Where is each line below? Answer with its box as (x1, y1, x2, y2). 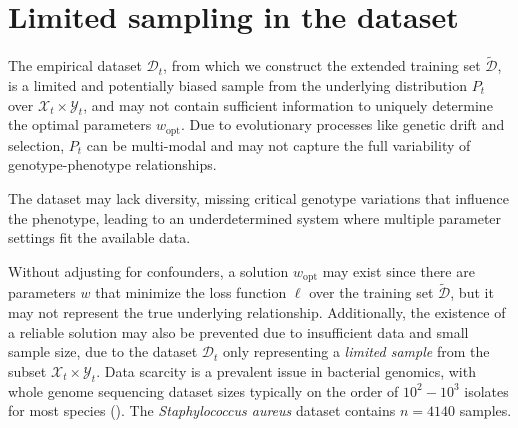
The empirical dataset (8, 55, 142, 76)
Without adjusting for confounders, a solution (8, 260, 289, 281)
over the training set (309, 282, 434, 303)
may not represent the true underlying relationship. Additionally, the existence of (8, 302, 506, 323)
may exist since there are (322, 260, 475, 281)
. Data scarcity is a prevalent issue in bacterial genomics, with (96, 360, 476, 381)
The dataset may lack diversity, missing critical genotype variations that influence (8, 187, 509, 208)
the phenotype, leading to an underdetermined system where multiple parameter (8, 207, 502, 228)
